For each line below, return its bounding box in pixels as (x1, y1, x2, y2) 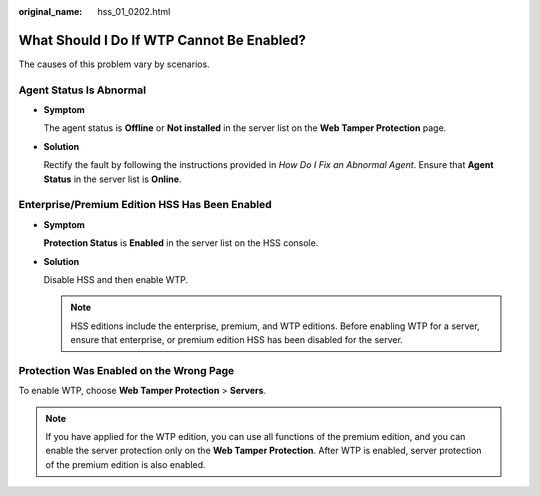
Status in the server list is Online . (43, 173, 182, 185)
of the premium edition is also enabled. (45, 458, 206, 470)
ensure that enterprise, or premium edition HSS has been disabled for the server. (70, 334, 404, 346)
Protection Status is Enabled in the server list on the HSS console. (43, 237, 319, 249)
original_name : (18, 6, 83, 17)
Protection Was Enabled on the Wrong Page (18, 363, 235, 377)
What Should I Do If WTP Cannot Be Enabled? (18, 31, 307, 49)
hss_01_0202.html (97, 6, 171, 17)
